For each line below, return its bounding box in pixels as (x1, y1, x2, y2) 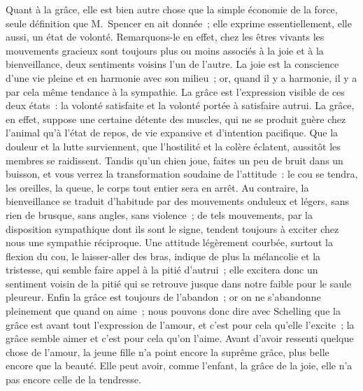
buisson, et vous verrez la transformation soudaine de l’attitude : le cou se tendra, (6, 166, 358, 181)
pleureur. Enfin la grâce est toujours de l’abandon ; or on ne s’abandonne (6, 290, 321, 304)
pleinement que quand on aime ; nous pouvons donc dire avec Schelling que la (6, 304, 341, 318)
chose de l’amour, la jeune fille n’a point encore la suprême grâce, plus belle (6, 344, 329, 359)
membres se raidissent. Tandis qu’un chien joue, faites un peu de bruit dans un (6, 152, 343, 167)
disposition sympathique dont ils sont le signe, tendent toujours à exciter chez (6, 221, 339, 236)
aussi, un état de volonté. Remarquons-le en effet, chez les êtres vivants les (6, 29, 325, 44)
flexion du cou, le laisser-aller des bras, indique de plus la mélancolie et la (6, 248, 321, 263)
